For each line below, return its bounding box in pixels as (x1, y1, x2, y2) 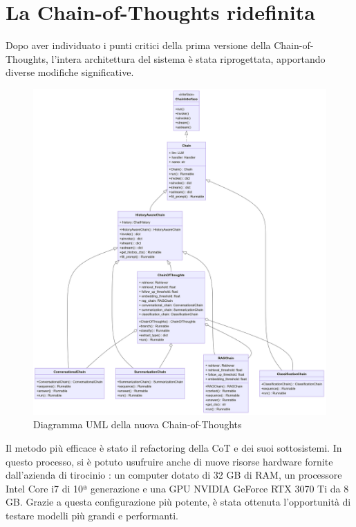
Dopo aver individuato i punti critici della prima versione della (6, 38, 271, 52)
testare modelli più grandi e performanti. (6, 508, 178, 522)
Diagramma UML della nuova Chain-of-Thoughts (33, 417, 242, 432)
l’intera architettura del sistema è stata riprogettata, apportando (51, 51, 326, 66)
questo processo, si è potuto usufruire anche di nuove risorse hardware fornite (6, 454, 333, 468)
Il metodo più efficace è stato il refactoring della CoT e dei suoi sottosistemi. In (6, 441, 342, 455)
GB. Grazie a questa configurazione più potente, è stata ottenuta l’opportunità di (6, 495, 351, 509)
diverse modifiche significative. (6, 65, 134, 79)
